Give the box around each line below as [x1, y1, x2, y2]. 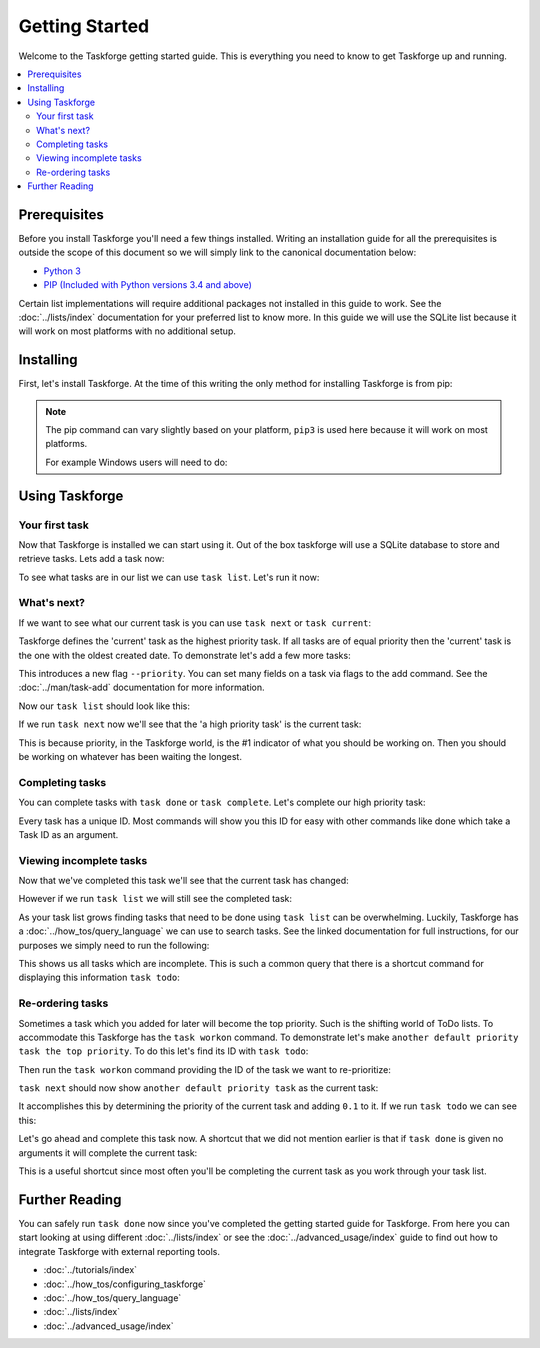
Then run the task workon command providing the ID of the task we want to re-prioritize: [18, 1063, 392, 1075]
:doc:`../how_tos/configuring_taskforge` [43, 1278, 207, 1290]
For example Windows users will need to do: [45, 456, 228, 468]
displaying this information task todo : [18, 971, 180, 984]
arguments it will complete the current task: [18, 1146, 198, 1159]
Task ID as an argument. [18, 828, 119, 840]
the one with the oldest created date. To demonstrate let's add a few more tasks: [18, 649, 351, 661]
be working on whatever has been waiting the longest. [18, 750, 242, 762]
